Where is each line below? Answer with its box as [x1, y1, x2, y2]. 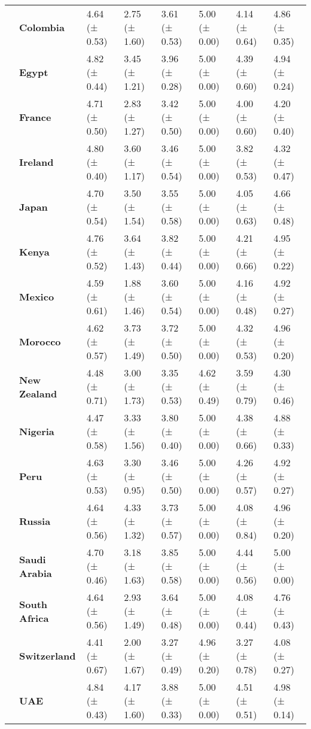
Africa [19, 610, 49, 625]
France [19, 110, 51, 124]
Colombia [19, 20, 65, 34]
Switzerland [19, 649, 76, 663]
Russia [19, 514, 51, 528]
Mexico [19, 290, 54, 303]
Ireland [19, 155, 54, 169]
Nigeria [19, 424, 54, 438]
